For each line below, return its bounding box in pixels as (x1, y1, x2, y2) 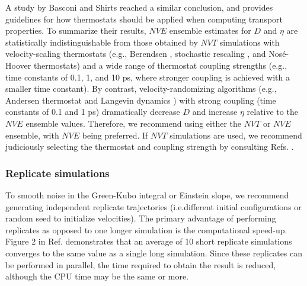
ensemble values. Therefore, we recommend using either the (25, 117, 241, 129)
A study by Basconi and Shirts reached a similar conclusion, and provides (5, 1, 273, 13)
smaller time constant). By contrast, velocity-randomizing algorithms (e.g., (5, 82, 277, 95)
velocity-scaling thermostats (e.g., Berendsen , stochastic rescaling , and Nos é (5, 47, 286, 60)
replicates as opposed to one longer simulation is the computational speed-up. (5, 223, 287, 236)
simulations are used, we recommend (170, 128, 302, 141)
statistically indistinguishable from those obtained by (5, 36, 198, 48)
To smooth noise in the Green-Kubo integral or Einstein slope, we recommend (5, 188, 289, 201)
